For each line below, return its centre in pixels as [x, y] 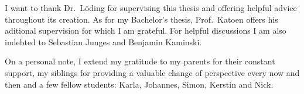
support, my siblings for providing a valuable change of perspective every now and [152, 72]
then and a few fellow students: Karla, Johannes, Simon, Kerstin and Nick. [139, 84]
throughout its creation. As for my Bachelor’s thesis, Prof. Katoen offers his [141, 19]
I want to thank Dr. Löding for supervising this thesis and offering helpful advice [151, 8]
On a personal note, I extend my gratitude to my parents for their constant [140, 61]
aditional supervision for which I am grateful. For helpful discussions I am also [146, 30]
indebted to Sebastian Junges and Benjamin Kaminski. [103, 41]
